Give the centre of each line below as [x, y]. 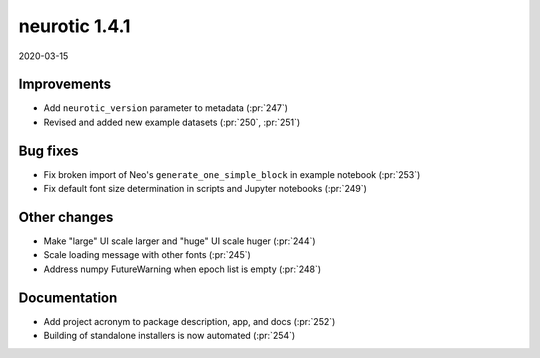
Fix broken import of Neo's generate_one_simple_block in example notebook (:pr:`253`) [232, 174]
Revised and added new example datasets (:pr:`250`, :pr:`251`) [172, 122]
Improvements [65, 84]
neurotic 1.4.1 [74, 26]
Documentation [68, 297]
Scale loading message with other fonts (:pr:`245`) [147, 255]
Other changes [66, 216]
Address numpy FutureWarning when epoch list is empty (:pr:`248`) [182, 269]
